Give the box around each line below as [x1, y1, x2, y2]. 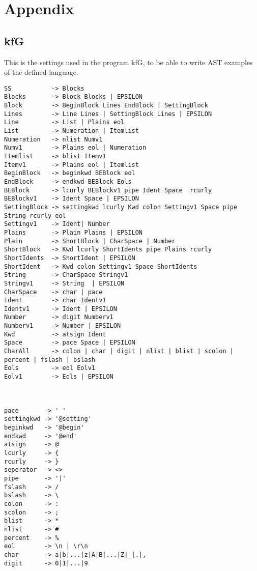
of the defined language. [4, 67, 78, 77]
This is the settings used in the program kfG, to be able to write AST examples [4, 56, 253, 67]
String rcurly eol [4, 212, 66, 219]
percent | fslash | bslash [4, 356, 95, 363]
